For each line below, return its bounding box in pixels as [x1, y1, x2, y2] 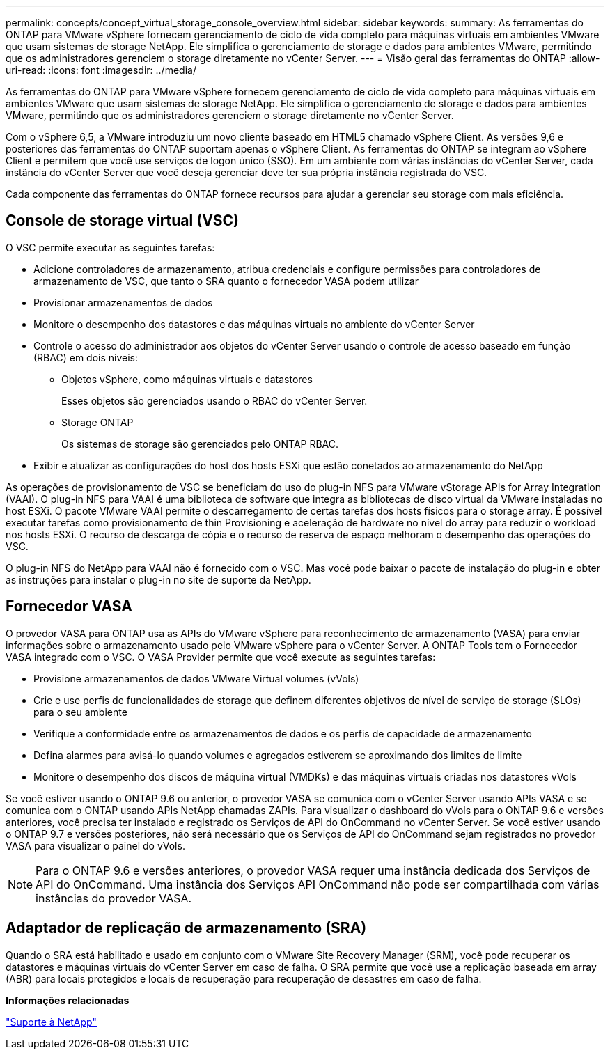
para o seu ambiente [33, 705, 127, 718]
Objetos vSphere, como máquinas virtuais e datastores [61, 373, 313, 385]
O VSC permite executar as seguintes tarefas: [6, 241, 215, 253]
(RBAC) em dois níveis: [33, 351, 139, 364]
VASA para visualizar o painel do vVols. [6, 839, 185, 852]
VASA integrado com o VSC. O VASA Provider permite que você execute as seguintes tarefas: [6, 650, 436, 663]
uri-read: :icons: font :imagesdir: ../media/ [6, 64, 196, 76]
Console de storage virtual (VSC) [6, 212, 240, 230]
